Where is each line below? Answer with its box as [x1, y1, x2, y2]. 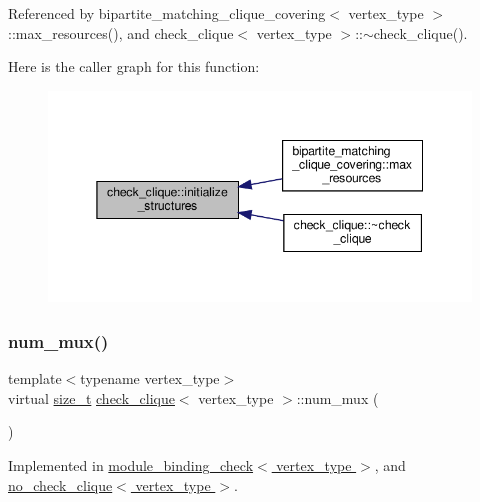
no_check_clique [8, 474, 113, 495]
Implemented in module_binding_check [8, 455, 254, 476]
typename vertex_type [80, 368, 220, 389]
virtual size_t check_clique [8, 387, 175, 408]
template [8, 368, 62, 389]
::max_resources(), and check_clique [8, 22, 234, 43]
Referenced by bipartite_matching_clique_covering [8, 3, 326, 23]
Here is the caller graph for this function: [8, 56, 260, 77]
